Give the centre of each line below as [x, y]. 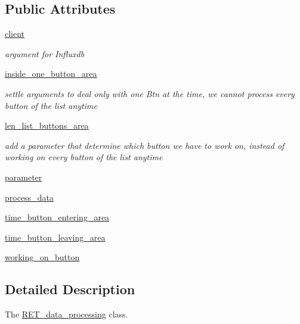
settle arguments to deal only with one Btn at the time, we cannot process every [150, 93]
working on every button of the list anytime [84, 157]
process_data [29, 197]
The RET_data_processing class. [67, 314]
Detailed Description [70, 289]
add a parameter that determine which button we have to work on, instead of [145, 145]
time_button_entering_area [57, 217]
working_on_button [42, 257]
